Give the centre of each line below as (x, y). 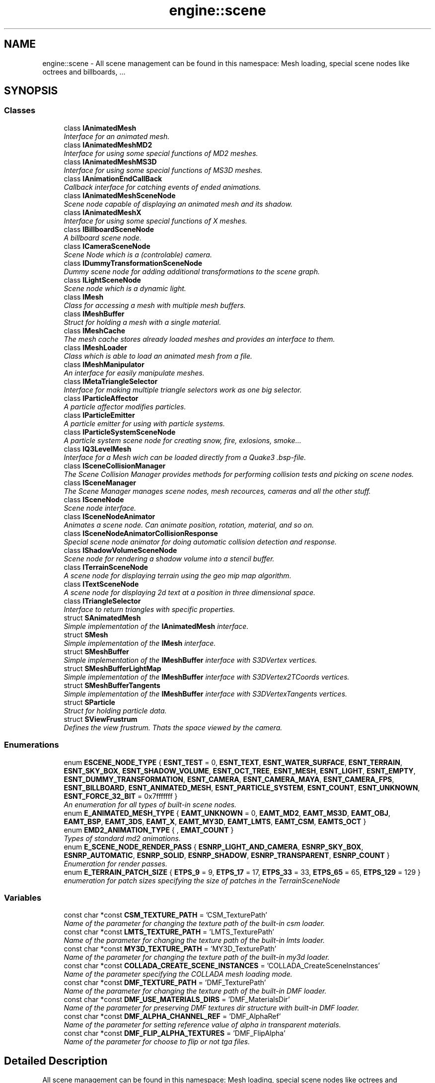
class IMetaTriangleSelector (111, 381)
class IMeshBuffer (94, 313)
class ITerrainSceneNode (106, 567)
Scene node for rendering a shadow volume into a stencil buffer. (169, 558)
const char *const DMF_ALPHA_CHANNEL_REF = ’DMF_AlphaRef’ (172, 1016)
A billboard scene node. (103, 237)
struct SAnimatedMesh (102, 618)
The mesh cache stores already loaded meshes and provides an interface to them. (199, 339)
